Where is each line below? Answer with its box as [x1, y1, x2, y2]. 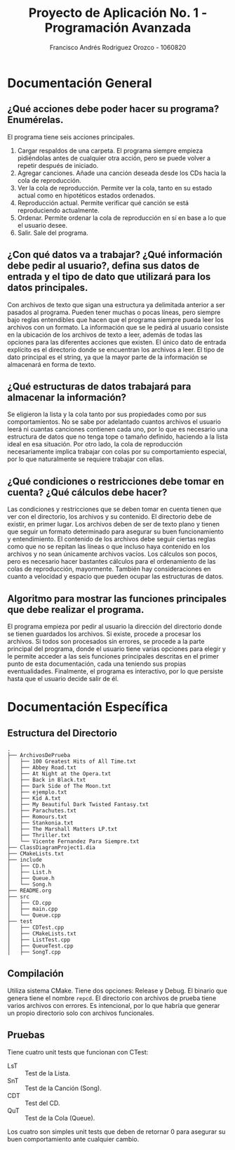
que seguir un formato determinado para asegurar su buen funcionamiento [7, 527, 224, 536]
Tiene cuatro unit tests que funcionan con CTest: [7, 1047, 149, 1056]
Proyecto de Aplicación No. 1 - [28, 5, 208, 21]
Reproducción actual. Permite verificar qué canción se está [17, 198, 189, 207]
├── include [7, 856, 42, 863]
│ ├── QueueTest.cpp [7, 943, 74, 950]
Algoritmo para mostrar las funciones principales [7, 593, 227, 605]
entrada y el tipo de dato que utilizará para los [7, 271, 211, 283]
